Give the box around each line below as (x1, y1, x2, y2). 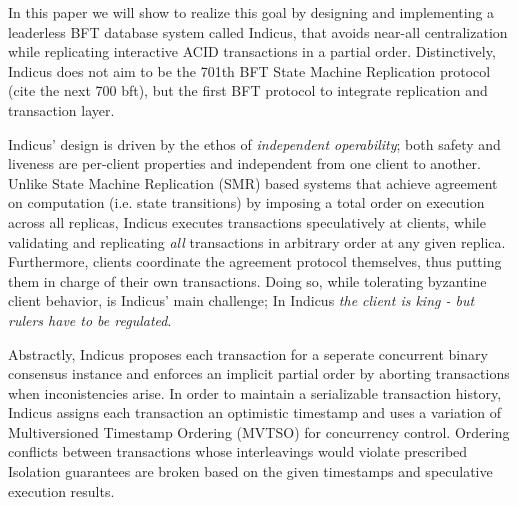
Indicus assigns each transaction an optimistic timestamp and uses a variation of (8, 402, 502, 423)
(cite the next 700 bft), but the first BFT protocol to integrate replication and (8, 80, 488, 101)
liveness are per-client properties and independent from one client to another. (8, 153, 481, 174)
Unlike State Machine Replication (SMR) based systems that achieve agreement (8, 172, 498, 193)
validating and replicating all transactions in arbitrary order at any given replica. (8, 231, 506, 252)
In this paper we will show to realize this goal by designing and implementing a (8, 2, 495, 22)
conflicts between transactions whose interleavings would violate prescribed (8, 441, 468, 462)
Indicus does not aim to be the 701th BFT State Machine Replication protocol (8, 60, 491, 81)
